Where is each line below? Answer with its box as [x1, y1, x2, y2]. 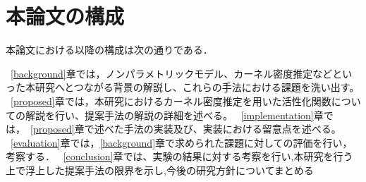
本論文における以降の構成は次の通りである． [6, 42, 213, 57]
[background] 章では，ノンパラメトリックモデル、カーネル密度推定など [11, 66, 333, 80]
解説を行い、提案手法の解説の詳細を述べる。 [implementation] [25, 107, 314, 122]
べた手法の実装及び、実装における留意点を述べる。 [104, 121, 341, 136]
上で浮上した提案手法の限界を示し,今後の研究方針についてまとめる [6, 162, 314, 177]
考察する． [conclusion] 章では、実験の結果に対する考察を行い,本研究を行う [6, 149, 353, 164]
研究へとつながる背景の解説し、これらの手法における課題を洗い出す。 [35, 80, 360, 95]
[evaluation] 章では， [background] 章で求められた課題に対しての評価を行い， [11, 135, 353, 150]
